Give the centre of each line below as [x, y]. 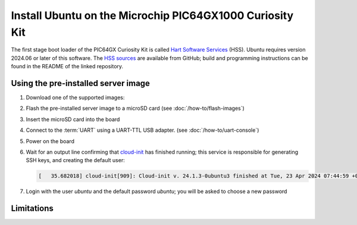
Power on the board [50, 141]
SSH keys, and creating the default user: [75, 160]
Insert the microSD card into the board [73, 119]
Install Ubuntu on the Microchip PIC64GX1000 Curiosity [152, 15]
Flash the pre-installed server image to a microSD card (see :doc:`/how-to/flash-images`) [135, 108]
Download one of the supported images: [75, 97]
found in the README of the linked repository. [67, 66]
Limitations [32, 209]
